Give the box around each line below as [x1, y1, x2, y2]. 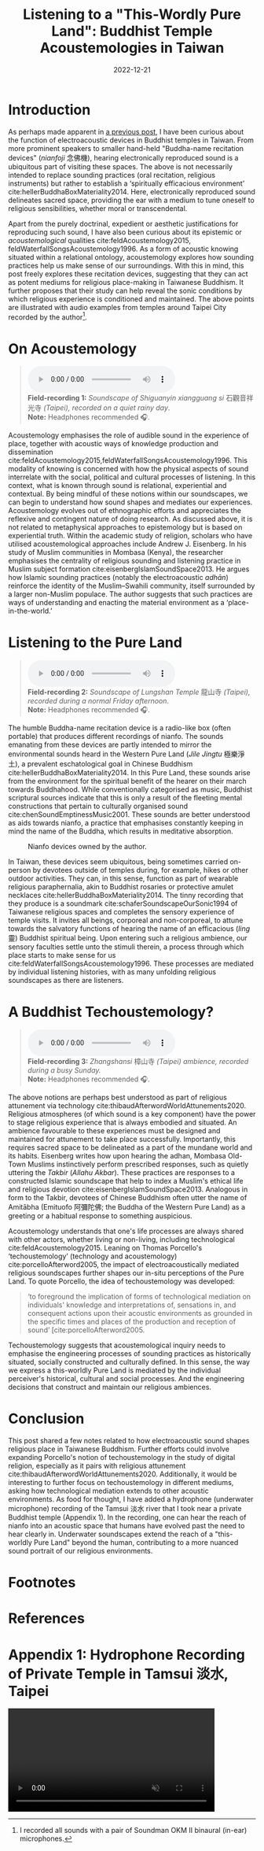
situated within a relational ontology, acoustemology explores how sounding [8, 252, 254, 261]
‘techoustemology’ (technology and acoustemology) [8, 1251, 178, 1261]
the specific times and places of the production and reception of [27, 1317, 236, 1327]
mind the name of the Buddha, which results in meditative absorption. [8, 826, 233, 836]
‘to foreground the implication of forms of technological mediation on [27, 1292, 251, 1302]
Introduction [8, 101, 91, 119]
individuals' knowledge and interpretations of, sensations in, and [27, 1300, 236, 1310]
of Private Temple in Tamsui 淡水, [8, 1664, 229, 1683]
